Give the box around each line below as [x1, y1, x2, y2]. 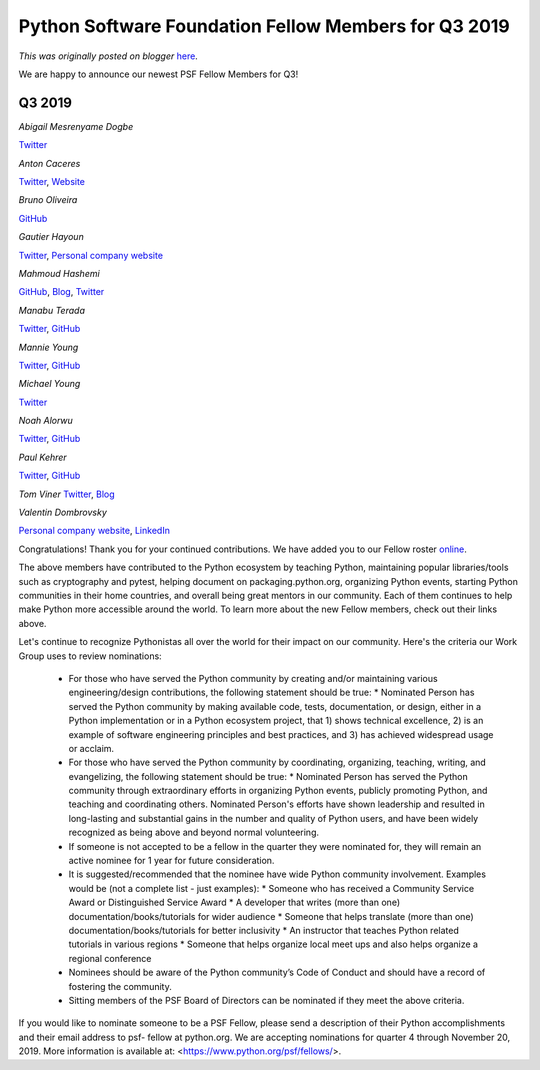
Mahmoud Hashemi [18, 267, 100, 279]
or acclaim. [68, 742, 115, 754]
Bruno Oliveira [18, 194, 78, 206]
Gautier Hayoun [18, 231, 84, 243]
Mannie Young [18, 341, 79, 353]
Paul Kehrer [18, 451, 67, 463]
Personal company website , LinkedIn [18, 525, 170, 537]
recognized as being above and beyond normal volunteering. [68, 826, 320, 839]
